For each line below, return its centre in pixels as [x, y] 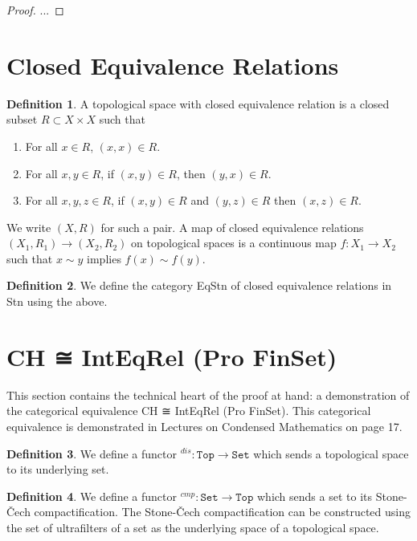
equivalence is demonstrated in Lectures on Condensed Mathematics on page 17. [204, 426]
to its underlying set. [58, 469]
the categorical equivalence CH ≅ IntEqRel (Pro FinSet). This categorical [189, 411]
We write [29, 227]
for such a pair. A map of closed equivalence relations [232, 227]
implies [104, 258]
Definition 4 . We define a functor [92, 496]
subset [22, 119]
